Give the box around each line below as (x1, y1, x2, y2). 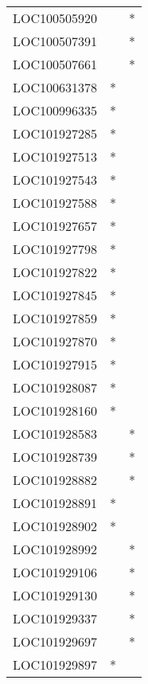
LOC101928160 (13, 401, 98, 420)
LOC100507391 (13, 32, 98, 50)
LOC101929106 (13, 563, 98, 581)
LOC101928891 (13, 494, 98, 512)
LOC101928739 (13, 448, 98, 466)
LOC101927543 (13, 170, 98, 189)
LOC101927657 (13, 217, 98, 235)
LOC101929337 (13, 609, 98, 627)
